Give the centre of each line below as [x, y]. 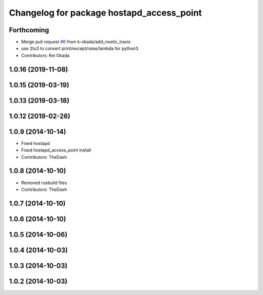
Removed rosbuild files [44, 183]
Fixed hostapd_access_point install [56, 150]
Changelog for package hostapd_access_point [105, 13]
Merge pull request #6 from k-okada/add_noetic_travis [76, 42]
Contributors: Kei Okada [45, 55]
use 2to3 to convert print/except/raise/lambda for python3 [80, 48]
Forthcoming [29, 30]
